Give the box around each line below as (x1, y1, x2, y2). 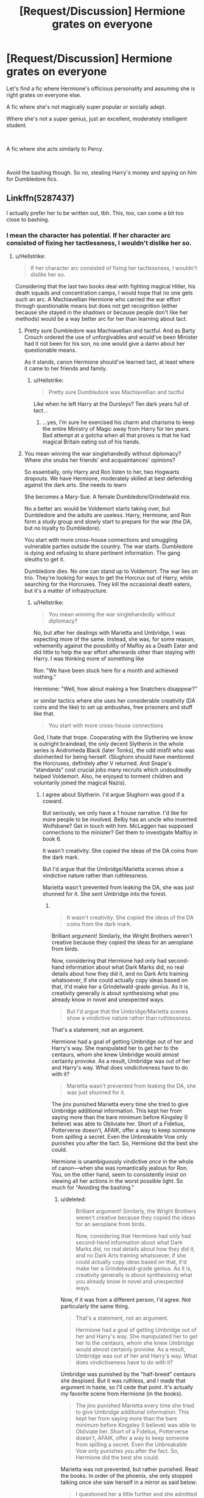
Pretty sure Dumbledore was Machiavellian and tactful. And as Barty (24, 327, 196, 334)
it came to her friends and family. (24, 365, 108, 372)
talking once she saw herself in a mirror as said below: (60, 1478, 197, 1486)
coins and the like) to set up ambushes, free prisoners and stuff (33, 704, 193, 711)
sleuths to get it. (24, 556, 65, 563)
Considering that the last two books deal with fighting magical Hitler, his (15, 283, 196, 290)
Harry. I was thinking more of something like (33, 655, 144, 662)
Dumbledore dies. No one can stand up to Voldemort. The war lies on (24, 568, 199, 575)
